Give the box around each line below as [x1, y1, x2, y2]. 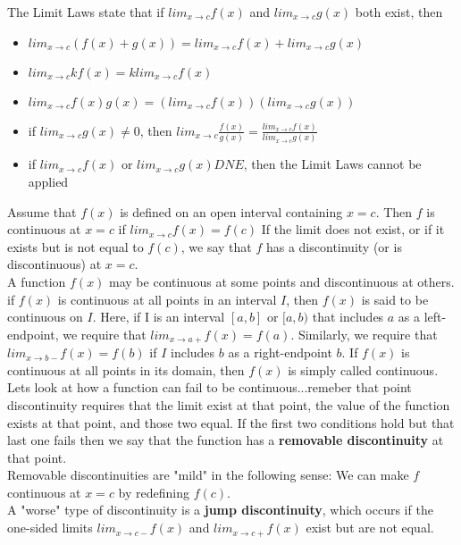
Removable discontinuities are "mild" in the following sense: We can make [7, 465, 409, 484]
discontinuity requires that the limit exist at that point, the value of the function [7, 395, 450, 414]
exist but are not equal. [306, 518, 434, 537]
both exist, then [355, 3, 443, 21]
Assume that [7, 202, 77, 221]
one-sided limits [7, 518, 93, 537]
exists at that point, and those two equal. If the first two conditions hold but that [7, 413, 455, 432]
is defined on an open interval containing [120, 202, 343, 221]
